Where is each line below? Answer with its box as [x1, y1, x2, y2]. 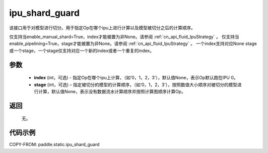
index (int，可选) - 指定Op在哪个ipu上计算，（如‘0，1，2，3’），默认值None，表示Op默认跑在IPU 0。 [34, 75, 238, 81]
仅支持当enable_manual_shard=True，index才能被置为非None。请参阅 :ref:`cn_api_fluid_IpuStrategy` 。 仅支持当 [9, 34, 239, 40]
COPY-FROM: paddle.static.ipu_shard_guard [9, 142, 100, 148]
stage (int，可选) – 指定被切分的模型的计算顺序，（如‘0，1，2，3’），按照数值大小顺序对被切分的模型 [34, 82, 238, 88]
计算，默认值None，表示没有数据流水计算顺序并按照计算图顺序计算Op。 [38, 88, 186, 94]
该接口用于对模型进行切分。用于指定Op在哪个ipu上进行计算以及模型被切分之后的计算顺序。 [9, 25, 196, 31]
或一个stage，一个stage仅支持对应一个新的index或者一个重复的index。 [9, 48, 154, 53]
